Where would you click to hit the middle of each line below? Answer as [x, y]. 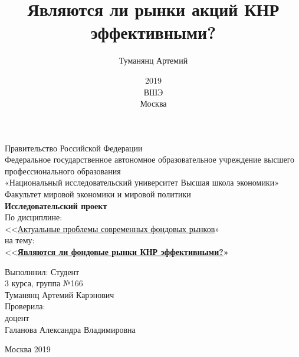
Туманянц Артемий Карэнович [60, 294]
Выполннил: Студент [42, 271]
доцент [17, 318]
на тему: [20, 240]
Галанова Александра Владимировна [70, 329]
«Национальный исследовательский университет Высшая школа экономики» [142, 182]
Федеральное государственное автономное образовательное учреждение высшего [150, 159]
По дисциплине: [34, 217]
